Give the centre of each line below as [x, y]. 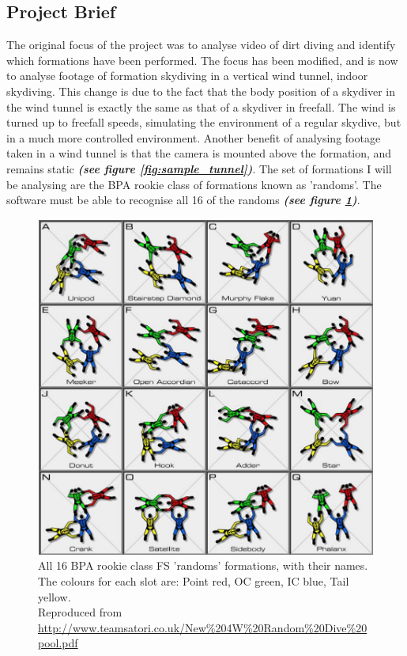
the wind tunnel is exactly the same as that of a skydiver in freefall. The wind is [201, 106]
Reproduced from [80, 612]
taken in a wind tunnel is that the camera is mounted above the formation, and [199, 153]
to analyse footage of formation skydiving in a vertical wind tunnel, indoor [187, 76]
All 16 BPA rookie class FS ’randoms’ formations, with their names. [203, 565]
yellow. [55, 596]
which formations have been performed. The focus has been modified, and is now [202, 60]
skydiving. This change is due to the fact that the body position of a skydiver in [201, 91]
